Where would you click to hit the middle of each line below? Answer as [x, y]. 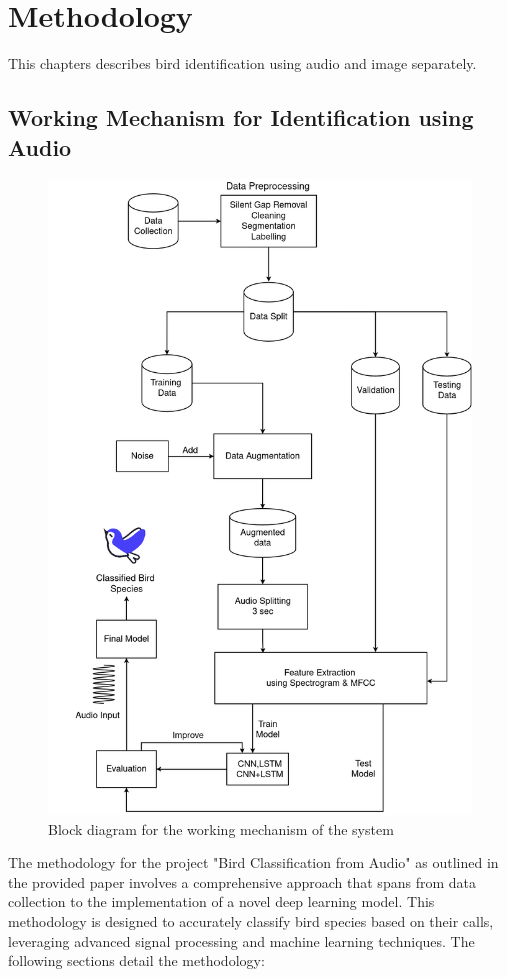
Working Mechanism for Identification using [241, 117]
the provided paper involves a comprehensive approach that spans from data [242, 881]
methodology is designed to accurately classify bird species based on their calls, [251, 920]
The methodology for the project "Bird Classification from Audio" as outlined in [253, 862]
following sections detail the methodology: [136, 960]
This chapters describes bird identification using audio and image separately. [242, 63]
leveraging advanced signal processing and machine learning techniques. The [241, 940]
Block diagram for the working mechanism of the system [221, 828]
